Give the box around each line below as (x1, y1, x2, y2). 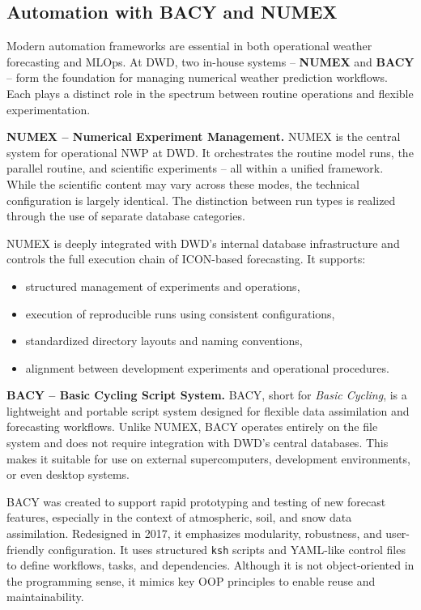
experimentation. (6, 100, 91, 117)
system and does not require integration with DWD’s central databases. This (6, 434, 389, 451)
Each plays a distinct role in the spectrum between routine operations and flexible (6, 84, 414, 101)
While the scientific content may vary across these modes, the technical (6, 175, 359, 192)
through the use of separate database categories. (6, 207, 245, 224)
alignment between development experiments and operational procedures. (25, 359, 389, 376)
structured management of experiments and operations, (25, 277, 300, 294)
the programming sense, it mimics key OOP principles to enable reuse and (6, 572, 376, 589)
